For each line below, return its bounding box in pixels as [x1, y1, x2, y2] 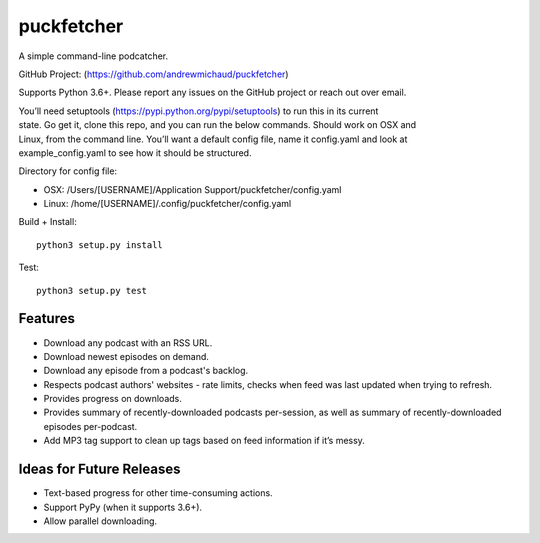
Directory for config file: [18, 165, 118, 177]
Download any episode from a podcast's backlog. [43, 365, 249, 377]
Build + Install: [18, 216, 77, 228]
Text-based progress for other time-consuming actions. [43, 487, 274, 499]
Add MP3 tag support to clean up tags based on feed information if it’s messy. [43, 435, 365, 447]
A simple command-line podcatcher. [18, 50, 169, 62]
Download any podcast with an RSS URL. [43, 336, 213, 349]
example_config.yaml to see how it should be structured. [18, 146, 252, 159]
